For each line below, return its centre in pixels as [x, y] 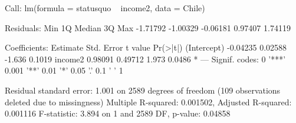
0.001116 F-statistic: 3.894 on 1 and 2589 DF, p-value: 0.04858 [118, 113]
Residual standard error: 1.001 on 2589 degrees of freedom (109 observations [143, 90]
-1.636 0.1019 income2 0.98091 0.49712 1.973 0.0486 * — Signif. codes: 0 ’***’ [145, 59]
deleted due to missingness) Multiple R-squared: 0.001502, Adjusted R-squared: [148, 102]
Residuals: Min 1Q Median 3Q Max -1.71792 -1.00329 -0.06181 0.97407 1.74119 [148, 27]
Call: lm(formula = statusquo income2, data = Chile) [105, 8]
